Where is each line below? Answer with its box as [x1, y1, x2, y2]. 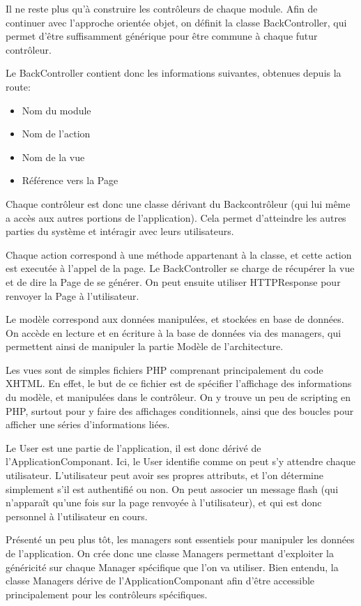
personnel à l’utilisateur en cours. [6, 508, 148, 523]
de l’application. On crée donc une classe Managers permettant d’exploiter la [6, 546, 334, 560]
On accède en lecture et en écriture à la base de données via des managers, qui [6, 325, 341, 340]
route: [6, 79, 31, 93]
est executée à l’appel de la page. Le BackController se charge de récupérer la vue [6, 261, 355, 275]
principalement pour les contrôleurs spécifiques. [6, 586, 208, 601]
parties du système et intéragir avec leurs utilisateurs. [6, 224, 234, 238]
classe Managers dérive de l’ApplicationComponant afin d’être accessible [6, 573, 315, 588]
